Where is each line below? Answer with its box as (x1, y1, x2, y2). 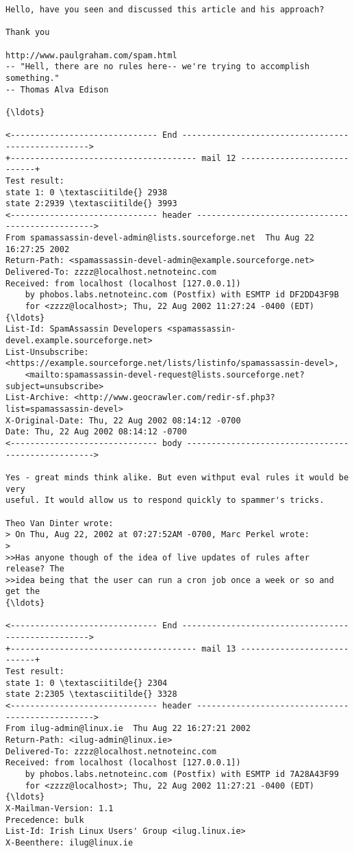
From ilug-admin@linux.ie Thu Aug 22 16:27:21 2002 (5, 724, 251, 734)
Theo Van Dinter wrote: (5, 518, 114, 528)
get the (5, 586, 40, 597)
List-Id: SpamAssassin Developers (5, 324, 163, 334)
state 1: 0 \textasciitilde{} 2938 (5, 187, 168, 197)
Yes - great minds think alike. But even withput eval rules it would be (5, 472, 349, 482)
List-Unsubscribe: (5, 347, 89, 357)
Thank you (5, 27, 50, 38)
